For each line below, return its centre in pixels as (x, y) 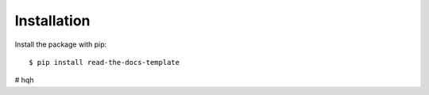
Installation (52, 21)
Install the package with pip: (61, 44)
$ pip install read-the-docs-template (104, 62)
